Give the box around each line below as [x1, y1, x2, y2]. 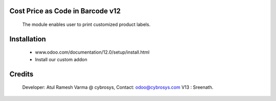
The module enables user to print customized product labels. [22, 21, 151, 28]
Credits [9, 69, 34, 79]
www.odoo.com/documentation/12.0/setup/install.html [35, 49, 150, 56]
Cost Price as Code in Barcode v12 [9, 7, 121, 15]
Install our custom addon [35, 56, 87, 62]
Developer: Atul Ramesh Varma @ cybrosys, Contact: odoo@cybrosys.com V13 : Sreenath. [22, 84, 214, 90]
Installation [9, 35, 46, 43]
